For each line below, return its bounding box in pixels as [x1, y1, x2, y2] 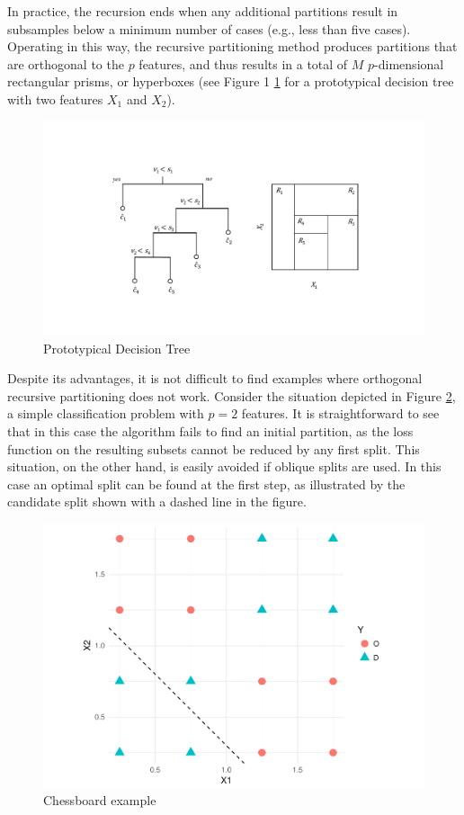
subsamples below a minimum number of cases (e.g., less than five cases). [7, 19, 411, 38]
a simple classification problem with [7, 404, 204, 423]
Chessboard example [43, 791, 156, 810]
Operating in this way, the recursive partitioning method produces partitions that [7, 37, 458, 56]
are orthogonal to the [7, 54, 124, 73]
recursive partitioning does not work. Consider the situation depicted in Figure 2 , [7, 386, 456, 405]
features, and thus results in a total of [138, 54, 348, 73]
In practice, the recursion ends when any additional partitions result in [7, 2, 398, 20]
